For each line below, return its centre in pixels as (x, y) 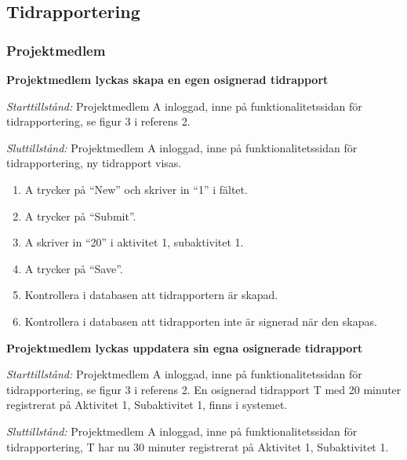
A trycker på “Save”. (74, 268)
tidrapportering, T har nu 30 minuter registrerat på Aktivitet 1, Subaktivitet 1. (198, 446)
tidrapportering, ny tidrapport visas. (94, 163)
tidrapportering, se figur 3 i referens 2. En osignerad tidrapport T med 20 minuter (204, 389)
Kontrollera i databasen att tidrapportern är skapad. (151, 295)
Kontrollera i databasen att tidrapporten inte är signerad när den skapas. (201, 321)
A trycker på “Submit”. (80, 215)
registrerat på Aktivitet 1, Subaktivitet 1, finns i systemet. (147, 405)
